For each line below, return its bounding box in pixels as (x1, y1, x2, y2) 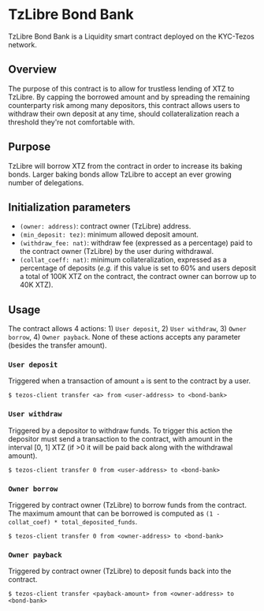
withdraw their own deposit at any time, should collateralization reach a (8, 109, 240, 118)
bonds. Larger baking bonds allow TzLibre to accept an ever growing (8, 170, 232, 179)
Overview (8, 63, 58, 76)
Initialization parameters (8, 200, 132, 214)
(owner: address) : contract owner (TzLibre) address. (19, 222, 191, 231)
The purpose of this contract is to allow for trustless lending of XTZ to (8, 84, 235, 93)
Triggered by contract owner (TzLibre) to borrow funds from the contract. (8, 501, 247, 510)
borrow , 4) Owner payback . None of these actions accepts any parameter (8, 333, 241, 342)
